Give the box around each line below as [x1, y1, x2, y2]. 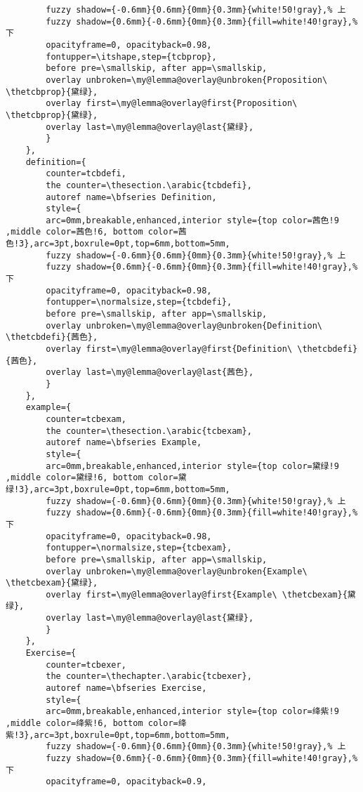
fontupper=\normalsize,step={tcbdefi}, [46, 297, 232, 308]
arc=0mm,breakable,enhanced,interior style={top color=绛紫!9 [46, 706, 339, 717]
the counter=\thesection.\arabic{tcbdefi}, [46, 180, 252, 190]
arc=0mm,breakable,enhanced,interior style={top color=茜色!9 [46, 215, 339, 225]
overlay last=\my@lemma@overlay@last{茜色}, [46, 367, 254, 378]
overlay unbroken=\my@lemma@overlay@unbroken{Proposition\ [46, 74, 328, 85]
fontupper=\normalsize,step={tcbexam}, [46, 543, 232, 553]
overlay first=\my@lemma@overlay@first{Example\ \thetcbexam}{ [46, 589, 348, 600]
